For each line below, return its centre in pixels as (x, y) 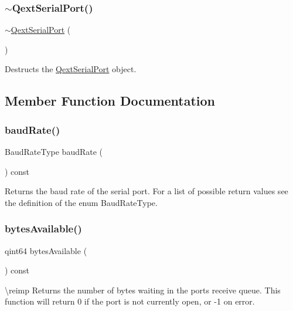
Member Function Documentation (110, 101)
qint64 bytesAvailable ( (46, 250)
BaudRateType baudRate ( (54, 151)
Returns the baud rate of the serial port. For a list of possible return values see (146, 191)
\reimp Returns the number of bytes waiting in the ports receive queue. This (143, 290)
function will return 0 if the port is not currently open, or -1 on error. (130, 301)
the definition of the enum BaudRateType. (81, 202)
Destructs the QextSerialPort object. (71, 69)
